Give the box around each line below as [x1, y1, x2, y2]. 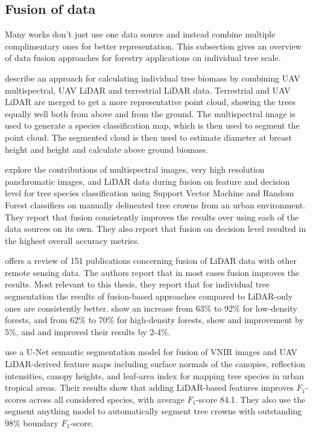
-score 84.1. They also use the [196, 393, 306, 405]
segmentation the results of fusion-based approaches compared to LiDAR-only [5, 290, 293, 303]
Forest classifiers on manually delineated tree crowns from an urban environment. [5, 198, 306, 211]
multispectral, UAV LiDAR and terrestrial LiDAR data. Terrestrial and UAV [5, 83, 291, 96]
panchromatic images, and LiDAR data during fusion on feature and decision [5, 175, 290, 187]
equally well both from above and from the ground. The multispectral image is [5, 107, 296, 120]
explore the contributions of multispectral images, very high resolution [5, 163, 265, 176]
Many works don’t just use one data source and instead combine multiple [5, 28, 276, 40]
